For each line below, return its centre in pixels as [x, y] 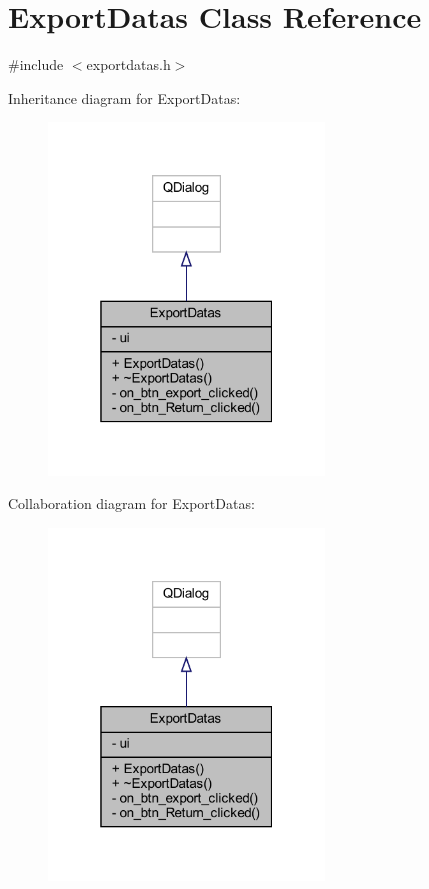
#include [36, 64]
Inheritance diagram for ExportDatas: [124, 97]
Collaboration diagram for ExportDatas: [131, 503]
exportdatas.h [128, 64]
